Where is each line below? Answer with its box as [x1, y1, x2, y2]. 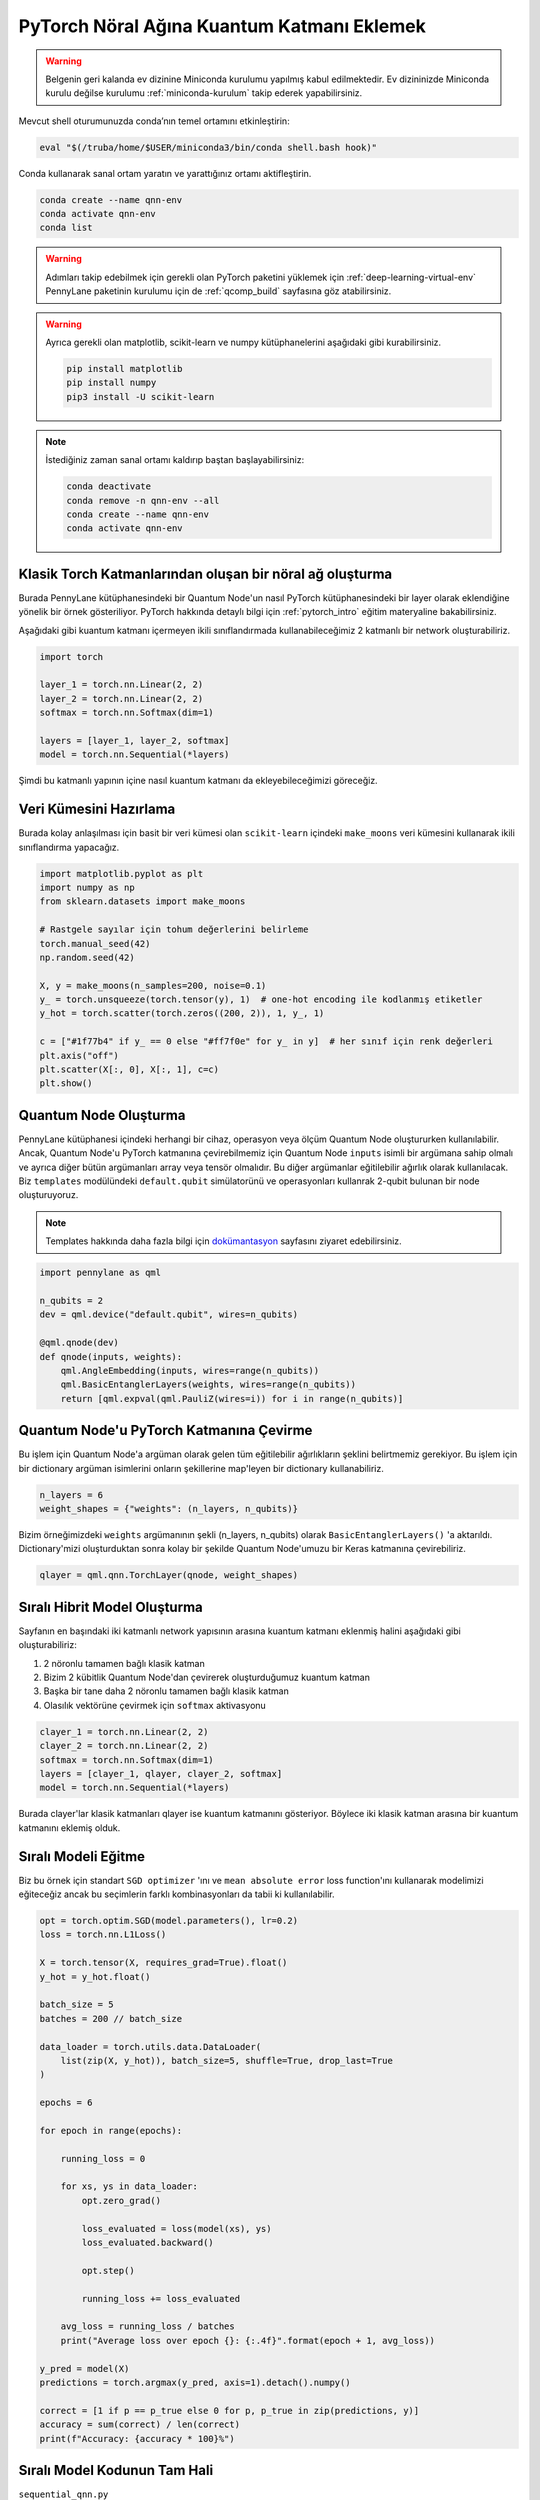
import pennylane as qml [39, 1267, 162, 1279]
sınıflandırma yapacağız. [18, 841, 120, 853]
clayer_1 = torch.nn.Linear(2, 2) [39, 1726, 209, 1737]
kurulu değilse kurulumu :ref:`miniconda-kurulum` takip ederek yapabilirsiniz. [45, 87, 363, 99]
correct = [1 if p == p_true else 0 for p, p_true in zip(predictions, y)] [39, 2405, 420, 2416]
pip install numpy [66, 377, 157, 389]
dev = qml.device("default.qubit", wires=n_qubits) [39, 1309, 299, 1320]
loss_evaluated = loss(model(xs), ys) [81, 2223, 272, 2234]
